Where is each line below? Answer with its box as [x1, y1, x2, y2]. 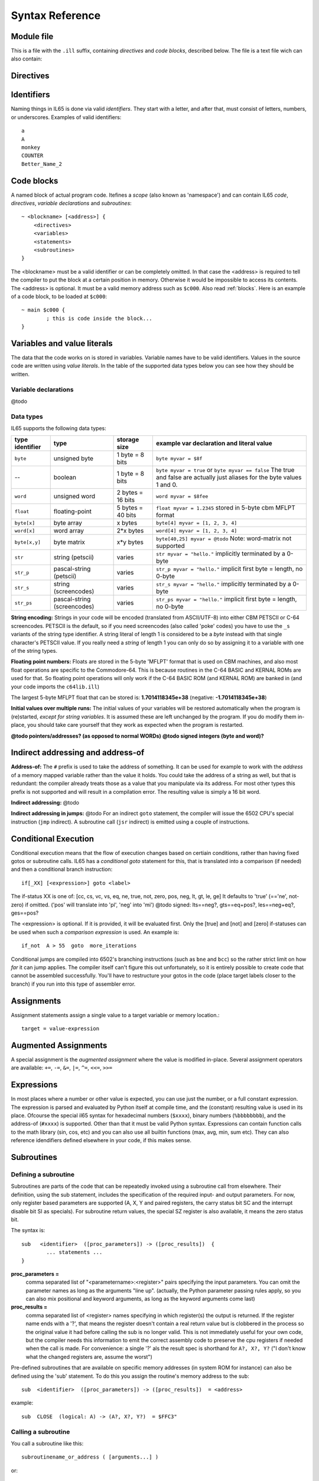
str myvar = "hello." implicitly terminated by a [155, 550, 286, 558]
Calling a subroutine [11, 1428, 70, 1436]
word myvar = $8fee [155, 493, 209, 499]
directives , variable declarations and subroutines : [11, 200, 132, 207]
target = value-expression [21, 1025, 100, 1032]
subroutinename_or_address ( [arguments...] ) [21, 1454, 159, 1460]
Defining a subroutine [11, 1171, 75, 1178]
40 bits [116, 511, 136, 520]
